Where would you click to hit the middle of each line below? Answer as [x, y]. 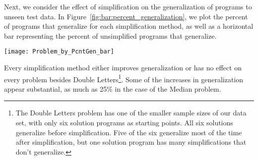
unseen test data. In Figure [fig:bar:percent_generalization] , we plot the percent [126, 16]
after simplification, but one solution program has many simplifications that [131, 142]
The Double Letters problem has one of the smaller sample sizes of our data [131, 113]
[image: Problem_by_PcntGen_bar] [59, 52]
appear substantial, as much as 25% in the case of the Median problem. [113, 88]
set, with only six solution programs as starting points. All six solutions [124, 123]
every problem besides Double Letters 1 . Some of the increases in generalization [124, 78]
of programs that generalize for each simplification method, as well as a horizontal [129, 26]
